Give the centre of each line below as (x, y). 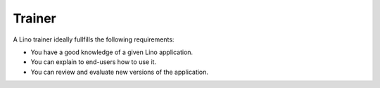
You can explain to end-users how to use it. (94, 62)
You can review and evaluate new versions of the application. (120, 72)
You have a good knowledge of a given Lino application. (112, 52)
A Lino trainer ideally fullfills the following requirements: (94, 39)
